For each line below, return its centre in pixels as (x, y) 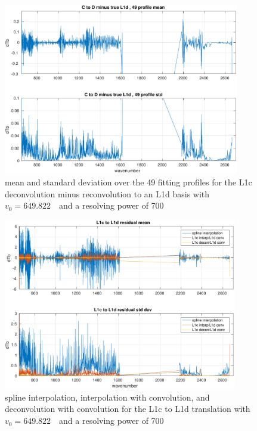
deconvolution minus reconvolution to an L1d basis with (107, 193)
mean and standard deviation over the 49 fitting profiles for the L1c (128, 182)
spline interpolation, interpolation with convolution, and (107, 397)
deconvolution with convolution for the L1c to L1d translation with (128, 409)
